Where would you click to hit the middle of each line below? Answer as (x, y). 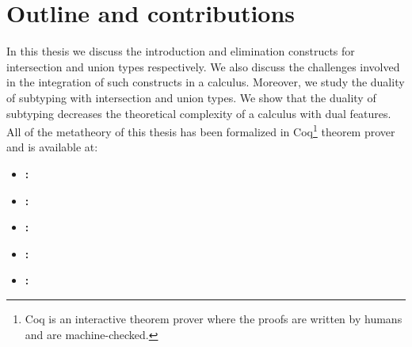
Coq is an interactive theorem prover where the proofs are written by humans (214, 318)
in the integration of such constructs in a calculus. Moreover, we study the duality (206, 82)
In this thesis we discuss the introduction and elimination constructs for (181, 51)
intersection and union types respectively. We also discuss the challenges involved (203, 66)
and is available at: (52, 147)
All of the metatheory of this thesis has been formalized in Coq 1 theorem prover (201, 130)
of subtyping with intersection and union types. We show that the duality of (191, 97)
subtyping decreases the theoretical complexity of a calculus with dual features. (199, 113)
